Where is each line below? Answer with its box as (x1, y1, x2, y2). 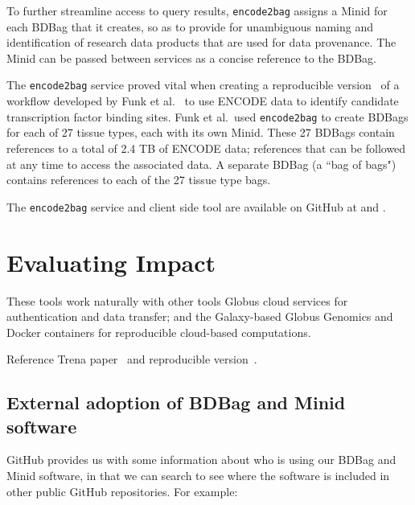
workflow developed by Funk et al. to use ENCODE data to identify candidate (6, 92, 399, 109)
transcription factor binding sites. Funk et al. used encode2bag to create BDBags (6, 108, 409, 125)
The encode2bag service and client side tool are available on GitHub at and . (6, 198, 386, 215)
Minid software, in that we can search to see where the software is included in (6, 467, 390, 484)
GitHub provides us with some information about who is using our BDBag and (6, 451, 397, 468)
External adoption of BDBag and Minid (6, 390, 346, 415)
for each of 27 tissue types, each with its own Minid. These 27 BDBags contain (6, 124, 395, 141)
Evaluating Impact (6, 245, 216, 278)
